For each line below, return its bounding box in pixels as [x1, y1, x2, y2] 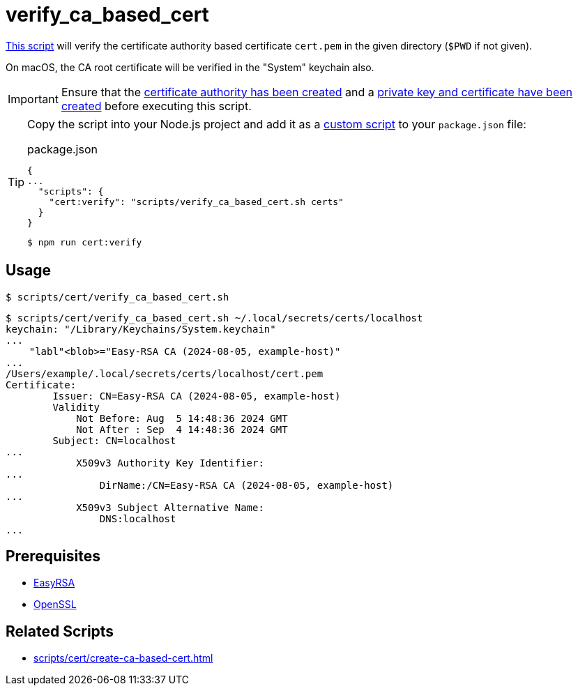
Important [8, 91, 59, 106]
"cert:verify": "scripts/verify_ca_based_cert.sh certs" [49, 196, 344, 207]
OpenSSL [33, 598, 77, 611]
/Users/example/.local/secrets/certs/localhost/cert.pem [6, 367, 324, 379]
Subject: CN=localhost [52, 434, 176, 446]
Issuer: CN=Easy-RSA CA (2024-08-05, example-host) [52, 390, 341, 402]
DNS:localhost [99, 512, 176, 524]
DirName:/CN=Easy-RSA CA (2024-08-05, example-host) [99, 479, 394, 491]
